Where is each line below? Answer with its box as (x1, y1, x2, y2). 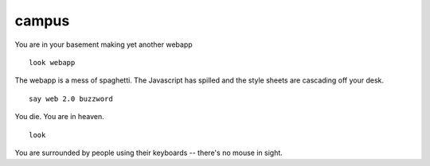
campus (14, 12, 70, 29)
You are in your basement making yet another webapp (14, 40, 193, 49)
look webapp (29, 58, 76, 67)
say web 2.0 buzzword (29, 94, 113, 103)
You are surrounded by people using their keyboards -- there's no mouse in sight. (14, 148, 283, 157)
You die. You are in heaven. (14, 112, 105, 122)
